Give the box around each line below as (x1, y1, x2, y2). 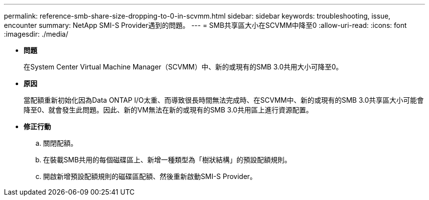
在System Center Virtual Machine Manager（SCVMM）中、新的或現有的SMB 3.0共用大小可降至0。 (24, 63, 343, 71)
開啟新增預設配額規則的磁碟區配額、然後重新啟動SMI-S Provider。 (43, 172, 257, 180)
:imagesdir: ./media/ (4, 30, 69, 38)
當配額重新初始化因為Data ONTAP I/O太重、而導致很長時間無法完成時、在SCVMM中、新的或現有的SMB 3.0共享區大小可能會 (24, 96, 424, 104)
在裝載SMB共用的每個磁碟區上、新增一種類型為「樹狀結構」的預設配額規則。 (43, 156, 291, 164)
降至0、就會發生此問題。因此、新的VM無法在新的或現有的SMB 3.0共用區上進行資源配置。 (24, 106, 313, 114)
